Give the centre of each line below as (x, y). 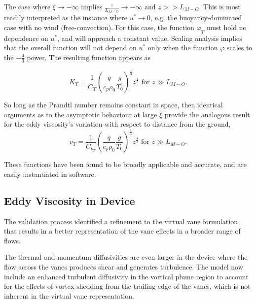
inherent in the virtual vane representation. (69, 295)
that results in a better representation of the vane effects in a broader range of (122, 231)
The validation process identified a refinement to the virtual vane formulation (121, 221)
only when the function (183, 48)
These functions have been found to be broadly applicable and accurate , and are (125, 164)
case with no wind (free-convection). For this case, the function (99, 27)
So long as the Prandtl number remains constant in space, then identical (113, 104)
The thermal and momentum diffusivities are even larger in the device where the (126, 257)
